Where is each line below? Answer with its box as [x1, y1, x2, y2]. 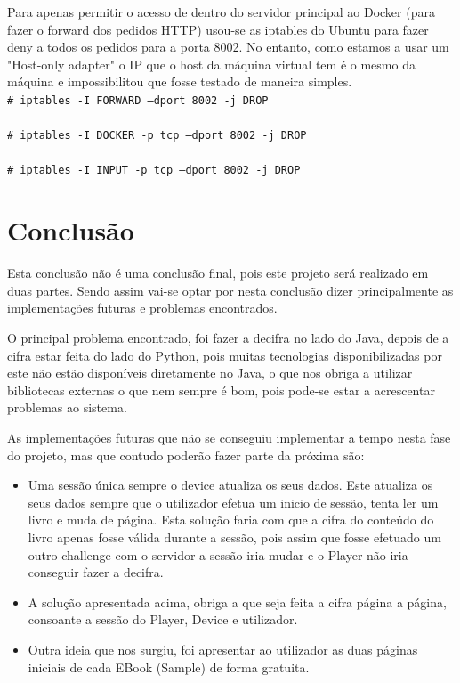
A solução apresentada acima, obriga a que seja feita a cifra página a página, [28, 592, 447, 611]
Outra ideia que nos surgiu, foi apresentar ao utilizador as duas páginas [28, 639, 418, 658]
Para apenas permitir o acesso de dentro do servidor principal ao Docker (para [7, 3, 435, 20]
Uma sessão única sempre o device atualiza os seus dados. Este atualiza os [28, 476, 433, 494]
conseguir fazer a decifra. [28, 563, 164, 581]
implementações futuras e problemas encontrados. [7, 298, 278, 317]
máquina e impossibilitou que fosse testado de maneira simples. [7, 72, 352, 91]
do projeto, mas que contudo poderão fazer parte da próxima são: [7, 445, 365, 464]
